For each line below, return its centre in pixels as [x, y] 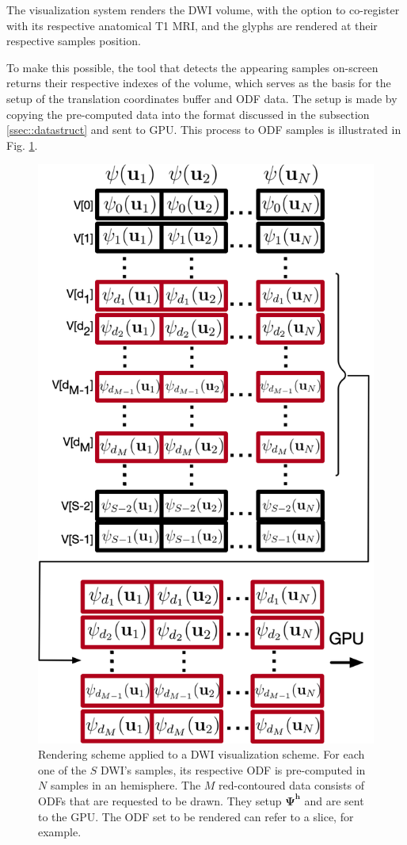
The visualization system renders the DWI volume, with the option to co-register [203, 10]
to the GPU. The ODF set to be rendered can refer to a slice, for [196, 816]
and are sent [334, 800]
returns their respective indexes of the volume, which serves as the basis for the [199, 83]
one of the [63, 769]
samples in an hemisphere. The [126, 785]
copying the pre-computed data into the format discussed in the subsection [188, 114]
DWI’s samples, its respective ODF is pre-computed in [233, 769]
